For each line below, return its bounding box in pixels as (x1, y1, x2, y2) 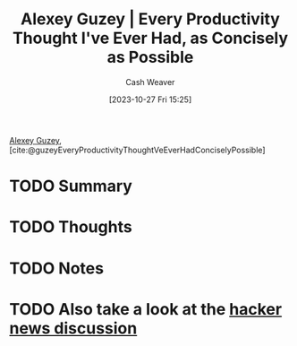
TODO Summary (9, 176, 132, 196)
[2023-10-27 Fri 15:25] (108, 94, 192, 105)
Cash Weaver (125, 76, 175, 87)
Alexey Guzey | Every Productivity (21, 9, 280, 30)
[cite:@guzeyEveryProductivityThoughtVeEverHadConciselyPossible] (9, 144, 266, 155)
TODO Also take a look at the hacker (9, 298, 283, 319)
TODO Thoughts (9, 217, 132, 238)
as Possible (106, 48, 194, 67)
